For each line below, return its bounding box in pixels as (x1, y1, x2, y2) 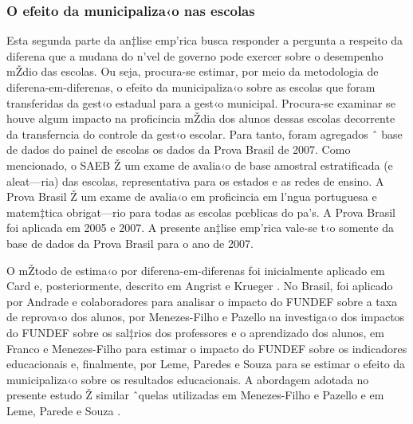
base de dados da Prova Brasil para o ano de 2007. (6, 234, 254, 251)
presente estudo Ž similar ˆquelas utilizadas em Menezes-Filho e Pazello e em (6, 387, 384, 403)
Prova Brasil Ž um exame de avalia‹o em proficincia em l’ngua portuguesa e (6, 188, 377, 205)
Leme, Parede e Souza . (6, 402, 121, 418)
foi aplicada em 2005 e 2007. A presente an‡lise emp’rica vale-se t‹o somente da (6, 219, 395, 236)
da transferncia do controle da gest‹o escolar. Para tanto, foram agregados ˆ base (6, 125, 403, 142)
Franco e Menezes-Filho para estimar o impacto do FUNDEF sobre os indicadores (6, 340, 407, 356)
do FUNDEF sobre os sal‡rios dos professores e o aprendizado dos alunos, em (6, 324, 384, 340)
